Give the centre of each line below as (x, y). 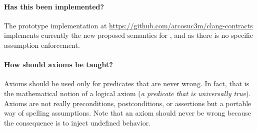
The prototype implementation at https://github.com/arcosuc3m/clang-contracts (128, 25)
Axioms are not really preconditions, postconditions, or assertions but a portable (128, 103)
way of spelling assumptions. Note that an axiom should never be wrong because (128, 113)
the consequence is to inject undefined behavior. (77, 122)
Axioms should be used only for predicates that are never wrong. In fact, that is (127, 83)
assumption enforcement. (42, 45)
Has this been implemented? (54, 6)
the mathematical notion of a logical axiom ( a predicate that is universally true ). (127, 93)
